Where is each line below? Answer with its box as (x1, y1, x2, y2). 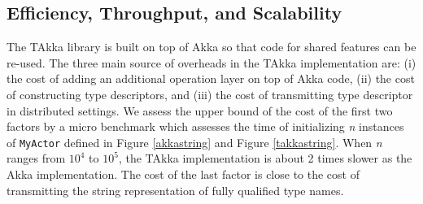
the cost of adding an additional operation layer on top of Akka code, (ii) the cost (7, 70, 415, 87)
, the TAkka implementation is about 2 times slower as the (118, 150, 412, 167)
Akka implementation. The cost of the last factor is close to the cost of (7, 166, 360, 183)
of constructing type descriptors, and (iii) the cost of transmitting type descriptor (7, 85, 413, 102)
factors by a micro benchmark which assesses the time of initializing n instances (7, 118, 404, 135)
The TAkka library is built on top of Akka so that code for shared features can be (7, 38, 416, 55)
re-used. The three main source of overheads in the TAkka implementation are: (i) (7, 54, 416, 71)
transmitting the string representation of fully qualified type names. (7, 181, 344, 198)
